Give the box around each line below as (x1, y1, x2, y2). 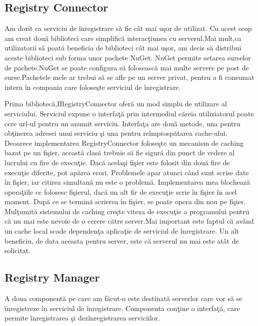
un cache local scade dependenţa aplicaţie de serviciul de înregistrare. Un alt (4, 226, 239, 236)
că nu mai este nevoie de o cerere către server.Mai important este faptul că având (4, 216, 254, 226)
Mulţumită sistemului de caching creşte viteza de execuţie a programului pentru (4, 206, 249, 216)
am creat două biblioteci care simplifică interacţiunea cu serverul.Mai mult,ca (4, 32, 241, 43)
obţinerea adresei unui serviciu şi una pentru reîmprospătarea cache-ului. (4, 128, 227, 138)
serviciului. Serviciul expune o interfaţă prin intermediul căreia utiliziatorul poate (4, 108, 254, 118)
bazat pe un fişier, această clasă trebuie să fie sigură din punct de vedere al (4, 147, 234, 158)
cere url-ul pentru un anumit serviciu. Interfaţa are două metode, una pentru (4, 118, 240, 128)
